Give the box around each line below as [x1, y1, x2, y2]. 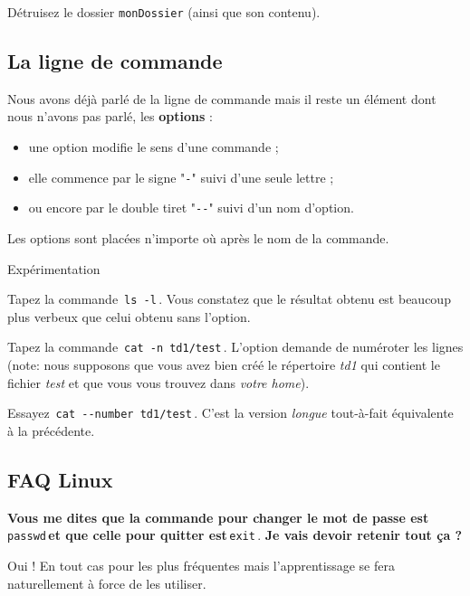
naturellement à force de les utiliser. [7, 573, 206, 592]
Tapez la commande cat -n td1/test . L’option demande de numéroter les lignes [7, 337, 464, 356]
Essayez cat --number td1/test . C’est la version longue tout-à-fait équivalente [7, 403, 454, 422]
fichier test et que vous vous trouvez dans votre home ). [7, 373, 310, 392]
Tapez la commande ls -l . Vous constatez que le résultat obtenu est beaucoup [7, 289, 451, 308]
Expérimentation [7, 259, 101, 278]
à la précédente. [7, 421, 95, 440]
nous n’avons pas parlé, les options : [7, 107, 213, 126]
